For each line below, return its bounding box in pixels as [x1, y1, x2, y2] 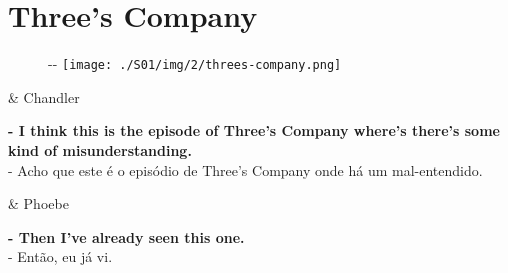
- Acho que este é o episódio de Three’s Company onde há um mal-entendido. [8, 159, 483, 180]
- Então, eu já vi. [8, 246, 113, 267]
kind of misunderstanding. [8, 139, 192, 160]
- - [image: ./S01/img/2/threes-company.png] [48, 53, 342, 74]
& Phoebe [8, 193, 69, 214]
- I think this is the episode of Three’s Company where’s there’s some [8, 120, 500, 141]
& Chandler [8, 86, 80, 107]
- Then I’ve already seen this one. [8, 226, 245, 247]
